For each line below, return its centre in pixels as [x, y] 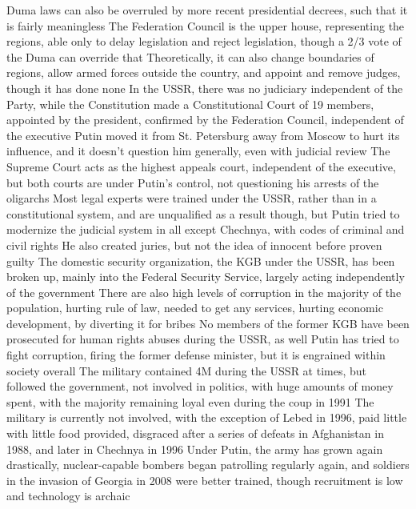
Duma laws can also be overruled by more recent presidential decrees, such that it [207, 10]
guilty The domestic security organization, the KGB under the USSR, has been [201, 261]
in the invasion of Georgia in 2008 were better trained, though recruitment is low [205, 480]
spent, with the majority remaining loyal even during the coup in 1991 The [190, 401]
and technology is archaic [68, 496]
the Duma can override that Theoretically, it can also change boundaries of [190, 56]
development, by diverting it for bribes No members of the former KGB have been [208, 323]
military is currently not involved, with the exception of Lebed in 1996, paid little [207, 417]
